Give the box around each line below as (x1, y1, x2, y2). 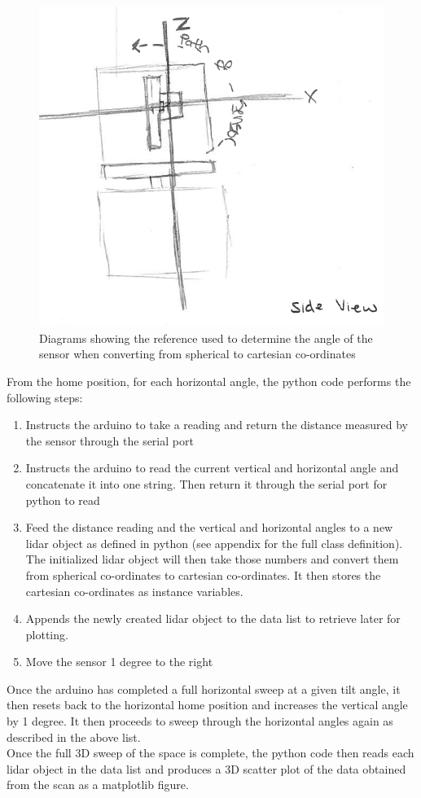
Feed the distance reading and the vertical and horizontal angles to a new (25, 519, 393, 536)
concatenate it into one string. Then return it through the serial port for (25, 475, 388, 492)
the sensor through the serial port (25, 432, 194, 449)
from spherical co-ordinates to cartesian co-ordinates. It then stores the (25, 566, 381, 583)
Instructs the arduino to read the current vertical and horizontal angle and (25, 459, 399, 476)
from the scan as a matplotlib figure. (7, 776, 189, 793)
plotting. (25, 625, 68, 642)
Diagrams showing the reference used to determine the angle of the (39, 329, 373, 346)
